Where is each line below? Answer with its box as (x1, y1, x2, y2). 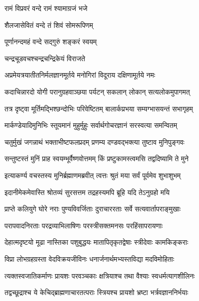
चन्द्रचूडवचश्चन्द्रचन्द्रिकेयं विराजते (4, 53, 86, 63)
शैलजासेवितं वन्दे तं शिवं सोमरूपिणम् (4, 19, 94, 30)
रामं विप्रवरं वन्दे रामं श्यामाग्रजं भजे (4, 3, 88, 13)
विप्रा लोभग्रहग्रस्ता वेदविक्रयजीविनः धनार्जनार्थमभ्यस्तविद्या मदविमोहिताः (4, 253, 175, 264)
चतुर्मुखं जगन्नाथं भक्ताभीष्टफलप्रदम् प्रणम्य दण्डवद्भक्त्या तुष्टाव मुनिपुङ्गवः (4, 136, 185, 147)
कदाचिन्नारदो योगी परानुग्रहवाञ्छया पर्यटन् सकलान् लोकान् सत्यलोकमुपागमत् (4, 86, 190, 97)
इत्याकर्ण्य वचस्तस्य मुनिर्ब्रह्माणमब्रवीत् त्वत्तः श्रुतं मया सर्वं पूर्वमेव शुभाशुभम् (4, 170, 181, 180)
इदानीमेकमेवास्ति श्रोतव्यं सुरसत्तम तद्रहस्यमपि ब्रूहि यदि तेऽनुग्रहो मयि (4, 187, 170, 197)
